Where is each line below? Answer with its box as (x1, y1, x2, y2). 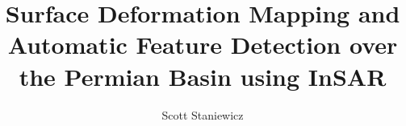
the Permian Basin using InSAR (19, 59, 387, 92)
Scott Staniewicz (161, 106, 244, 123)
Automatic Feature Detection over (7, 28, 398, 61)
